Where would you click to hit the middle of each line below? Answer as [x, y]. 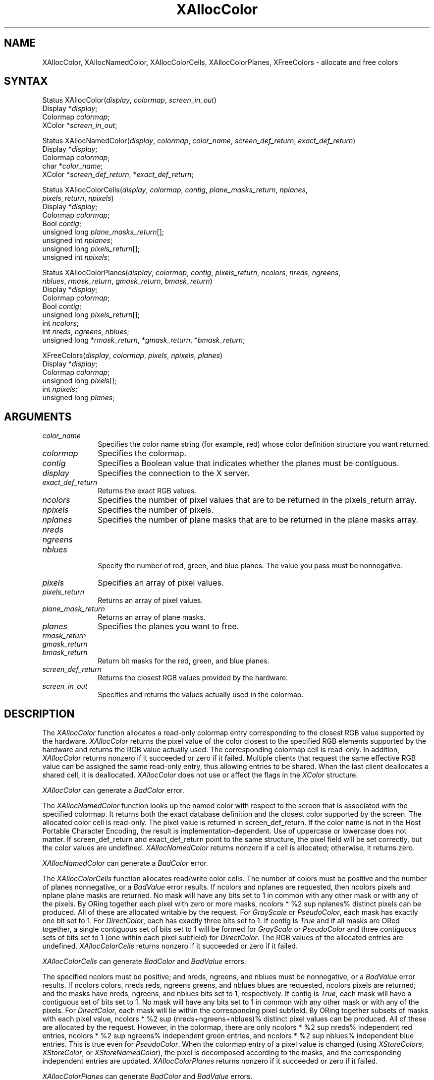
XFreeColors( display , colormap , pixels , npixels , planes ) [132, 356]
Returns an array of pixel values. [150, 600]
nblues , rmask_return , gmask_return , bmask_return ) [127, 281]
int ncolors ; [60, 323]
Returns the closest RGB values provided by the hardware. [193, 678]
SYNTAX [26, 81]
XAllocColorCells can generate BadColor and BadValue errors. [144, 961]
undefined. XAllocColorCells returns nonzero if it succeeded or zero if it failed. [170, 946]
